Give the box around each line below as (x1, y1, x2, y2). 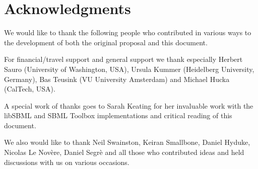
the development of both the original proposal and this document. (4, 37, 208, 47)
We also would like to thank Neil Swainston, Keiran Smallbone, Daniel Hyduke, (4, 137, 250, 147)
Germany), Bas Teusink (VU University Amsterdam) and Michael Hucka (4, 73, 230, 84)
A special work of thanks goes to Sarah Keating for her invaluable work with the (4, 100, 253, 111)
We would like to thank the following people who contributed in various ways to (4, 27, 251, 38)
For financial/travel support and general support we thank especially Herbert (4, 54, 243, 64)
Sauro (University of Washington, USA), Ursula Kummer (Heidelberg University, (4, 63, 254, 74)
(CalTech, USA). (4, 83, 55, 94)
